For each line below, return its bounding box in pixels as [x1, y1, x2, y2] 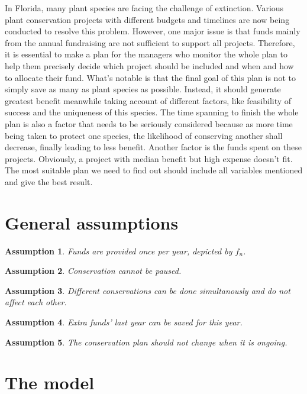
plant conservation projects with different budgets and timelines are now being [5, 13, 290, 25]
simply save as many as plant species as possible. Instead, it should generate [5, 83, 281, 95]
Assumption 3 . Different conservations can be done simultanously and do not [5, 284, 290, 296]
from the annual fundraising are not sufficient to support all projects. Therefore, [5, 36, 295, 49]
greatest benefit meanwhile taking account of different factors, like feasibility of [5, 94, 292, 106]
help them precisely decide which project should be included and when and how [5, 59, 294, 72]
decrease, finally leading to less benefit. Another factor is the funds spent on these [5, 141, 302, 153]
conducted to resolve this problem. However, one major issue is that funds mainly [5, 25, 300, 37]
